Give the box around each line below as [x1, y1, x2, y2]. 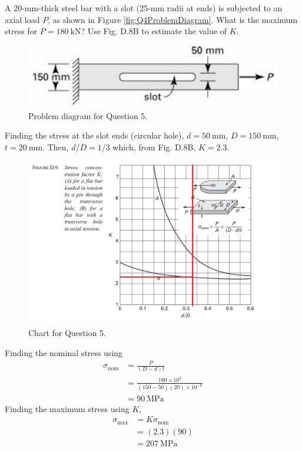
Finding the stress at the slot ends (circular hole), [5, 129, 184, 141]
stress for [5, 25, 38, 37]
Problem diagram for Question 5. [28, 109, 148, 121]
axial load [5, 13, 40, 25]
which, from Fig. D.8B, [112, 140, 196, 153]
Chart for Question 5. [28, 327, 107, 339]
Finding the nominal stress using [5, 347, 123, 359]
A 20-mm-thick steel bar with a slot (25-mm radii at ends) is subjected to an [5, 2, 283, 14]
